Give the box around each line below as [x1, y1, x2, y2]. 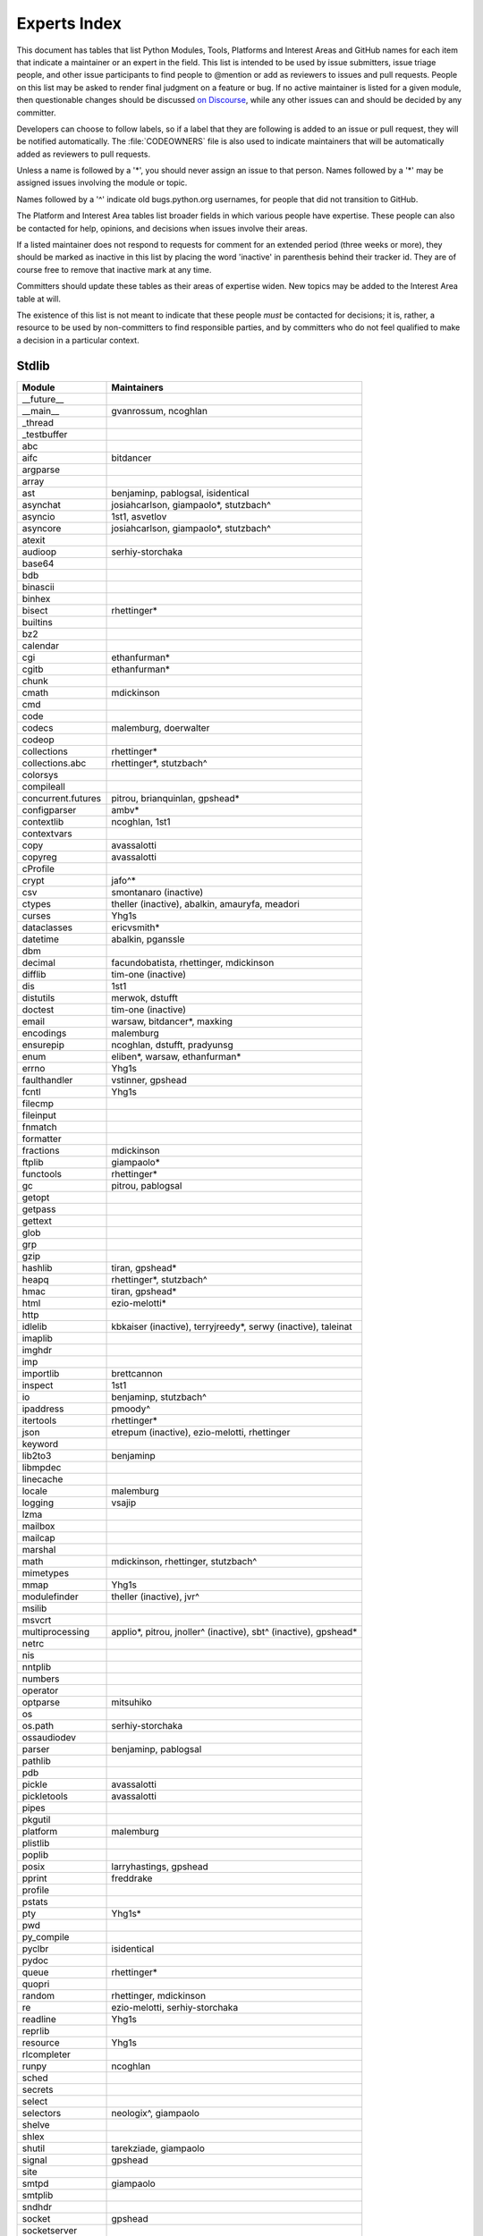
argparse [21, 463, 61, 476]
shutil [21, 2142, 46, 2155]
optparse [21, 1696, 61, 1708]
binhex [21, 592, 51, 605]
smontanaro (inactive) [111, 885, 204, 898]
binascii [21, 580, 55, 593]
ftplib [21, 1156, 44, 1168]
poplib [21, 1848, 49, 1860]
